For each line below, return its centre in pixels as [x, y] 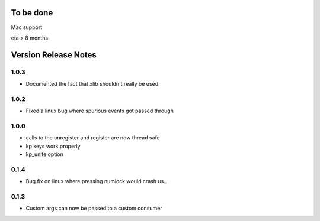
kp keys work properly [53, 146]
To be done [32, 13]
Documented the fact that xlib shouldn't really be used [92, 84]
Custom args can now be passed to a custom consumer [94, 208]
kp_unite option [44, 154]
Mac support [27, 27]
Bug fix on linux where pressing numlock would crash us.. [96, 181]
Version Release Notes [54, 55]
